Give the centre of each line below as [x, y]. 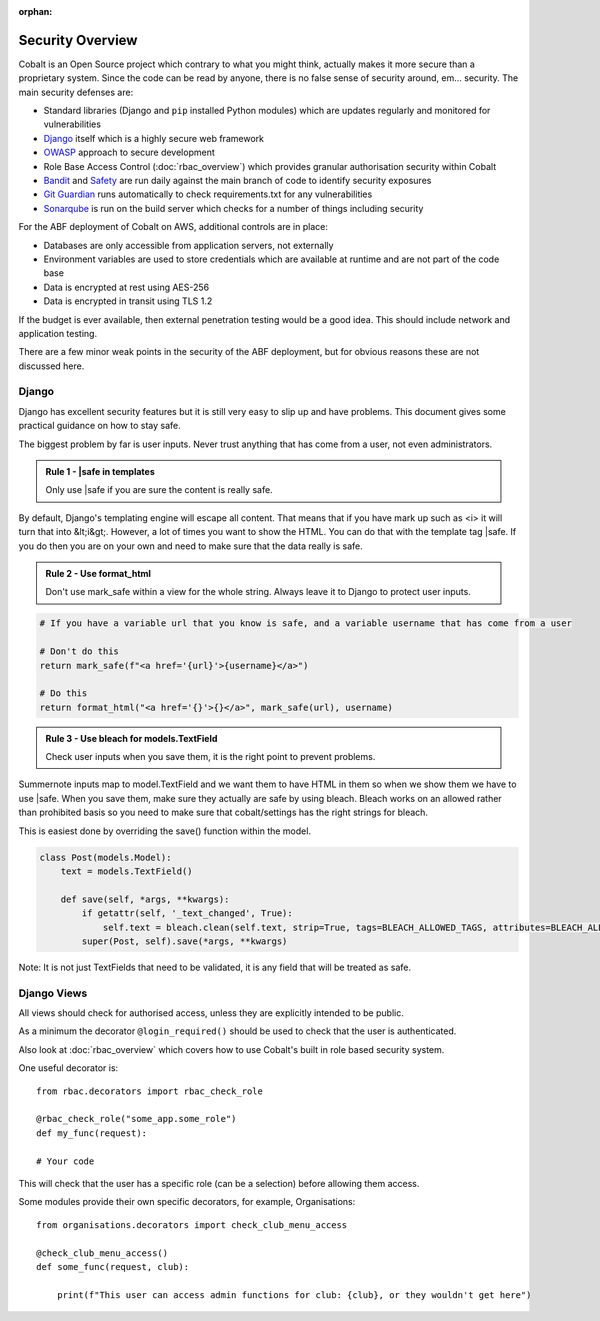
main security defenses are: [76, 92]
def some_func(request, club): [113, 1266]
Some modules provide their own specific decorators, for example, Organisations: [187, 1202]
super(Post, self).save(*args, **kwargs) [184, 941]
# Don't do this [79, 651]
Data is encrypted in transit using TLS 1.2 [128, 301]
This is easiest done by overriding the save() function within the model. [165, 831]
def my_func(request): [92, 1133]
